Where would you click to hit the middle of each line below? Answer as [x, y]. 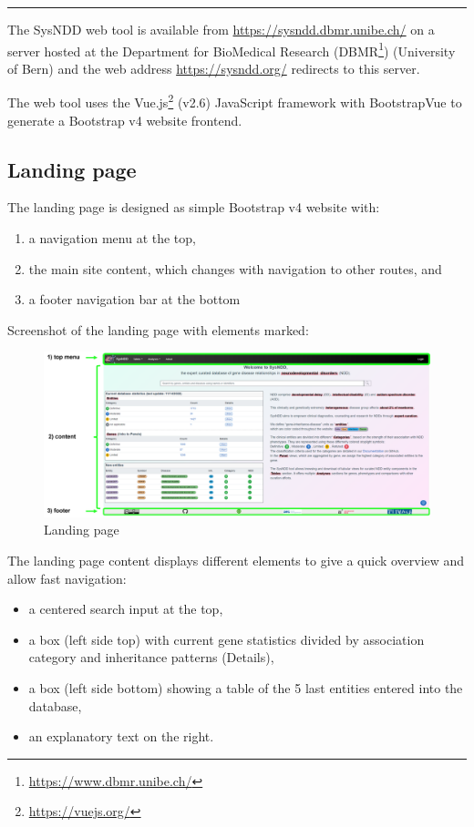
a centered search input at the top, [126, 609]
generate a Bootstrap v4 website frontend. [125, 120]
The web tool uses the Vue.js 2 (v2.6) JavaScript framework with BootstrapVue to [235, 101]
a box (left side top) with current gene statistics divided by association [227, 639]
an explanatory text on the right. [121, 736]
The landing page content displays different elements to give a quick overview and [236, 560]
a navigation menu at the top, [112, 238]
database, [55, 705]
